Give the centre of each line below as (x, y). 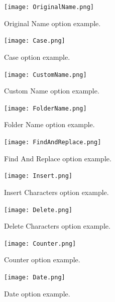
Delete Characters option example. (57, 226)
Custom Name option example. (52, 91)
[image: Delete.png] (38, 210)
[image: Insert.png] (38, 176)
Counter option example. (42, 260)
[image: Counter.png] (40, 243)
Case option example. (37, 57)
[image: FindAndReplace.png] (53, 142)
